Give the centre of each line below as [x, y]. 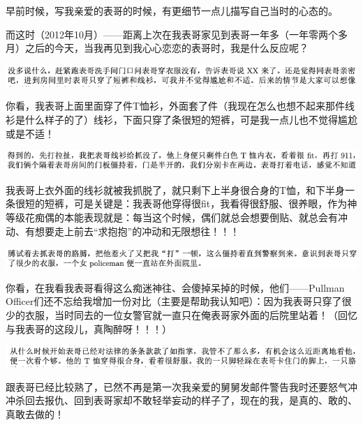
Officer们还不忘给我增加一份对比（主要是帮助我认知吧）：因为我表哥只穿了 [174, 301]
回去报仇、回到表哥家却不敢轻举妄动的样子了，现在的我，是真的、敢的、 [191, 400]
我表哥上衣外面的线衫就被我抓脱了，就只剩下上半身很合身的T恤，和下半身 [176, 189]
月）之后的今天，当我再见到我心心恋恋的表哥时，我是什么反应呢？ [157, 48]
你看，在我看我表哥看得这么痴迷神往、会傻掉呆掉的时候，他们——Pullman [175, 287]
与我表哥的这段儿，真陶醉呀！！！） [89, 328]
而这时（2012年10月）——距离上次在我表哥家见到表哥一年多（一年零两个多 [177, 34]
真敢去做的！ [35, 413]
